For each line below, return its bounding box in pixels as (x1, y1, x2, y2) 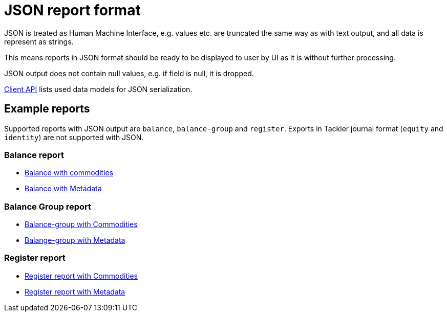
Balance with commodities (25, 168, 114, 177)
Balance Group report (4, 201, 91, 212)
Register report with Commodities (25, 271, 138, 280)
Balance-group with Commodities (25, 220, 138, 229)
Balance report (4, 149, 65, 160)
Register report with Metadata (25, 287, 125, 296)
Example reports (4, 102, 90, 116)
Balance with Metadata (25, 184, 102, 193)
